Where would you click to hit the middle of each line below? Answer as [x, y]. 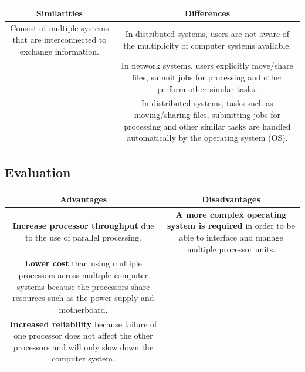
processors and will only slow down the [83, 346]
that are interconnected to [60, 39]
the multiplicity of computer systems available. [207, 45]
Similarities [59, 13]
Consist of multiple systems [60, 28]
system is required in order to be [231, 226]
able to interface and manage [231, 237]
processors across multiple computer [83, 275]
